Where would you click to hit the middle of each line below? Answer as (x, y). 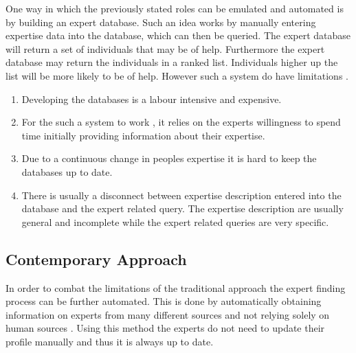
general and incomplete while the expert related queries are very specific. (175, 221)
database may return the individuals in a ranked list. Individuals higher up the (172, 62)
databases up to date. (67, 171)
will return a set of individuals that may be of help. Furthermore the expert (165, 48)
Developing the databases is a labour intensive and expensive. (152, 99)
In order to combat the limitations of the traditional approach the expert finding (176, 287)
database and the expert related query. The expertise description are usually (182, 208)
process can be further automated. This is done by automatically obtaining (164, 301)
